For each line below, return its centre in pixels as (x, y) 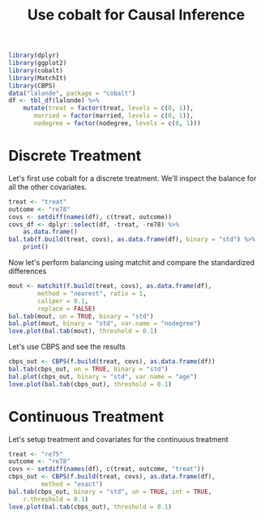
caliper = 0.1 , (63, 301)
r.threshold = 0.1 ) (56, 499)
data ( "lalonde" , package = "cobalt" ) (72, 93)
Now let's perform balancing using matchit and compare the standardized (132, 262)
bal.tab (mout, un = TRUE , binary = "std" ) (81, 316)
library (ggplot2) (38, 63)
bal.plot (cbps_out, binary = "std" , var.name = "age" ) (103, 376)
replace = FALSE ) (66, 309)
